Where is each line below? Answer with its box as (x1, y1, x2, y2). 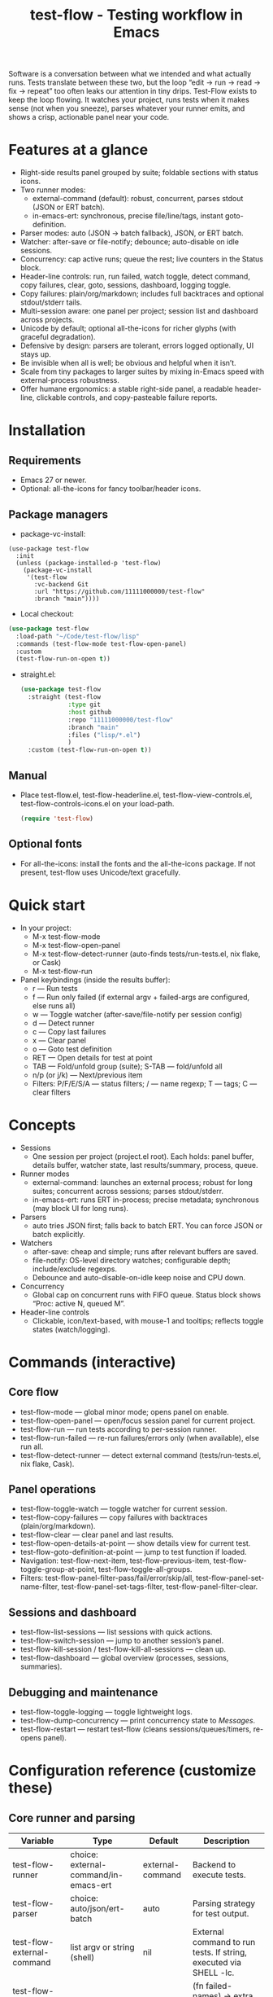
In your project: (19, 923, 71, 933)
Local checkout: (19, 608, 75, 618)
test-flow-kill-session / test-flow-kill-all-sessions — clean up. (19, 1644, 226, 1654)
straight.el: (19, 669, 57, 679)
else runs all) (32, 1000, 76, 1011)
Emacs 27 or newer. (19, 475, 87, 485)
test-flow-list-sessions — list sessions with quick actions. (19, 1627, 213, 1637)
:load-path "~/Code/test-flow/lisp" (15, 632, 140, 640)
